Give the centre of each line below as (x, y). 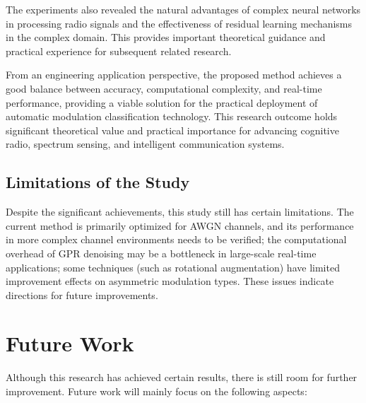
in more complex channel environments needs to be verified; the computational (176, 239)
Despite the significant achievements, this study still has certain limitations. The (180, 212)
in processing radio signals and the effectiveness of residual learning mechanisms (179, 23)
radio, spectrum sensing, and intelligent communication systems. (145, 144)
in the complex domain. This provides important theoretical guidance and (166, 37)
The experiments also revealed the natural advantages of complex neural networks (183, 9)
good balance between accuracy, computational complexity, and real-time (164, 88)
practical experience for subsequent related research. (119, 51)
